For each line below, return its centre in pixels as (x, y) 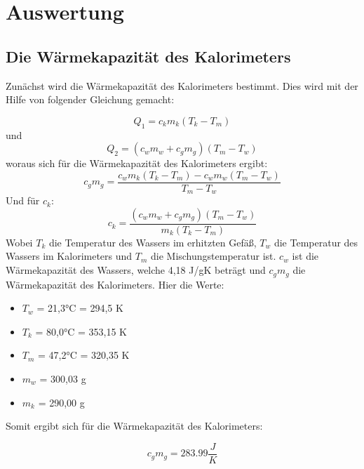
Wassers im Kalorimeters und (69, 256)
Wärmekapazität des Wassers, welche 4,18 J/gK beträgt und (136, 270)
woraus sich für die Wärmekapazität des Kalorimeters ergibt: (137, 163)
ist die (305, 256)
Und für (23, 200)
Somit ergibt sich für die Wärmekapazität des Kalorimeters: (134, 426)
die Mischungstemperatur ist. (213, 256)
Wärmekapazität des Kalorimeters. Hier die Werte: (115, 284)
